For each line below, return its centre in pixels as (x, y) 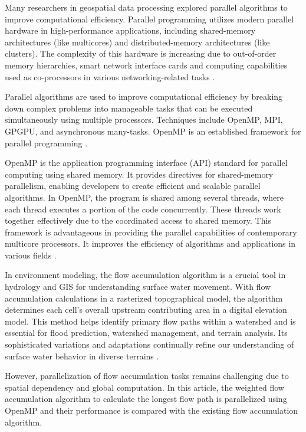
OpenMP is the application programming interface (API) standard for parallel (146, 163)
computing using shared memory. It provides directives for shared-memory (139, 174)
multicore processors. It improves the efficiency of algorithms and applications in (150, 243)
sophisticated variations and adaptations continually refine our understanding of (149, 344)
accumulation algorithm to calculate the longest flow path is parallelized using (146, 399)
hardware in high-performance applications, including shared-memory (130, 30)
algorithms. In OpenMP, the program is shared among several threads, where (144, 197)
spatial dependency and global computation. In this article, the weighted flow (144, 387)
